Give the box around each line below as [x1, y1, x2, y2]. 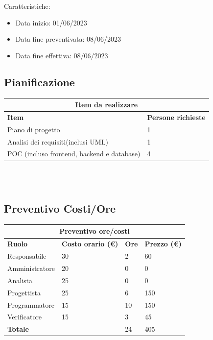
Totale [7, 324, 29, 334]
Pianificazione [4, 74, 75, 89]
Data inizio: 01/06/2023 [15, 17, 87, 27]
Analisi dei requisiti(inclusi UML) [7, 136, 108, 146]
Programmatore [7, 299, 54, 310]
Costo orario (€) [62, 239, 118, 249]
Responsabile [7, 251, 47, 261]
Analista [7, 275, 33, 285]
